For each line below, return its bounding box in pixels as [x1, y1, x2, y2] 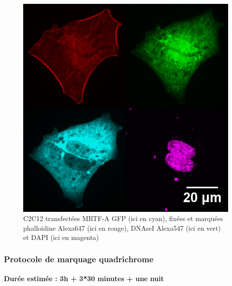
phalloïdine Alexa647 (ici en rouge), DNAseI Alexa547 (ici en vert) [23, 222, 221, 233]
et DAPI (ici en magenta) [23, 232, 99, 242]
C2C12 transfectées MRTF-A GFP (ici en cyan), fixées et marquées [23, 213, 223, 223]
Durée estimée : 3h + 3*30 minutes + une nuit [4, 273, 164, 284]
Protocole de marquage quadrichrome [4, 253, 154, 265]
